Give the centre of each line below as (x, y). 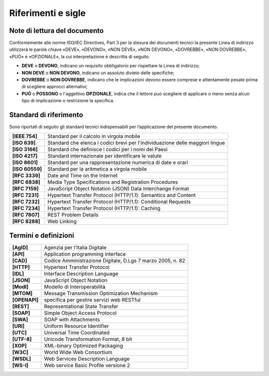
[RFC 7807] (26, 215)
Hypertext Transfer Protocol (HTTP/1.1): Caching (104, 208)
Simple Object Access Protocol (80, 313)
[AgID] (20, 248)
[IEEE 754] (25, 136)
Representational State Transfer (81, 306)
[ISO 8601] (25, 163)
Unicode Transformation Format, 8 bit (88, 339)
